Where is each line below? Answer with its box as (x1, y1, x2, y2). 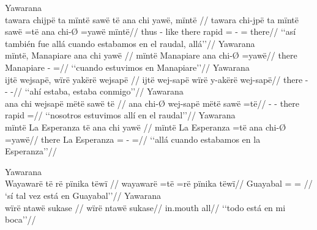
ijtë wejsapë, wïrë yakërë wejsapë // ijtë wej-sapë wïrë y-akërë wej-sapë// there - (5, 73, 308, 85)
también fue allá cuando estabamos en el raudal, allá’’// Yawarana (5, 37, 255, 49)
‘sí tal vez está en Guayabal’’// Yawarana (5, 189, 161, 201)
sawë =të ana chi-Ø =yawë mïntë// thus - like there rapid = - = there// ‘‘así (5, 25, 296, 38)
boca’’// (5, 213, 36, 226)
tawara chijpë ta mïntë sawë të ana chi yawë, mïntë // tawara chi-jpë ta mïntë (5, 13, 299, 26)
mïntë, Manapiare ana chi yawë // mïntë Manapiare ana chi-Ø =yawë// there (5, 49, 297, 62)
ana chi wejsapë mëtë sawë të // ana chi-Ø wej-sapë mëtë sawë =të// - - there (5, 96, 299, 109)
